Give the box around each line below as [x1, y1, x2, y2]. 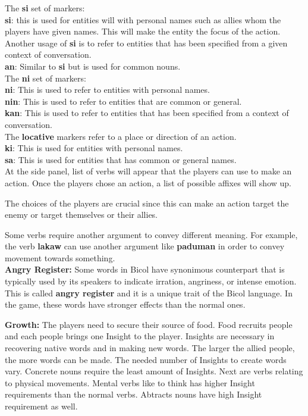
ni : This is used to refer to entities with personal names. [5, 83, 210, 96]
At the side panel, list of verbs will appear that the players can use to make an [5, 165, 292, 177]
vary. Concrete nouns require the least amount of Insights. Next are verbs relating [5, 365, 303, 377]
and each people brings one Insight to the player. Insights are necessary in [5, 330, 275, 342]
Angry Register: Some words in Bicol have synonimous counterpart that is [5, 263, 285, 276]
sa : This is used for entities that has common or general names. [5, 153, 237, 165]
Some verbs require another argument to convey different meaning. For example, [5, 228, 298, 240]
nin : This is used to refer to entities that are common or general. [5, 95, 242, 107]
